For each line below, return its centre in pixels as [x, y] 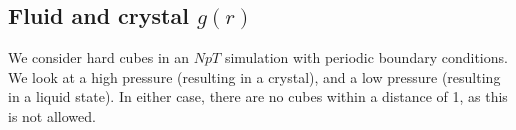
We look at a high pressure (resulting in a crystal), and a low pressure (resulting [254, 76]
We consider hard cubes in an [99, 57]
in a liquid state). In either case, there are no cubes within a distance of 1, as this [258, 96]
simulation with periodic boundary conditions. [366, 57]
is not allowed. [52, 115]
